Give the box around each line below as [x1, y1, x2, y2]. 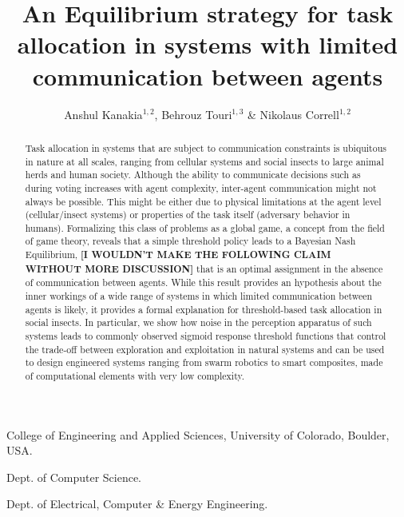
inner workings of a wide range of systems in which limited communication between [25, 289, 373, 303]
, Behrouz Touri [154, 105, 232, 122]
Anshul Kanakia [64, 105, 143, 122]
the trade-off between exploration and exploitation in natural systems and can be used [25, 342, 385, 356]
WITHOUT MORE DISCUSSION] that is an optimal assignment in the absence [25, 261, 383, 276]
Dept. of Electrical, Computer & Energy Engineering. [6, 495, 268, 512]
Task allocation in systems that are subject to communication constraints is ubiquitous [25, 141, 386, 154]
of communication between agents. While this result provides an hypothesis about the [25, 276, 382, 289]
